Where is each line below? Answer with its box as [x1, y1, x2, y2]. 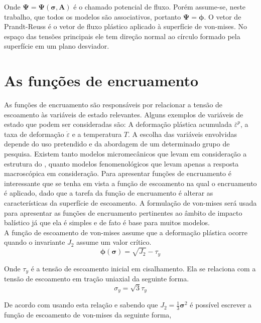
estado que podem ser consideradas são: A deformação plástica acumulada [4, 119, 232, 129]
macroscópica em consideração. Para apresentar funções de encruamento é [4, 168, 231, 179]
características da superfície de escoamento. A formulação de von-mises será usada [4, 198, 257, 208]
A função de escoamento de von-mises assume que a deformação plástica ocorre [4, 227, 248, 237]
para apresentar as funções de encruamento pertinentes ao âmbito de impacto [4, 207, 242, 218]
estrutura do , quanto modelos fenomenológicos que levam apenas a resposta [4, 158, 239, 169]
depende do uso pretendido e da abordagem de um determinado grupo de [4, 138, 230, 149]
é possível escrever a [190, 299, 252, 310]
